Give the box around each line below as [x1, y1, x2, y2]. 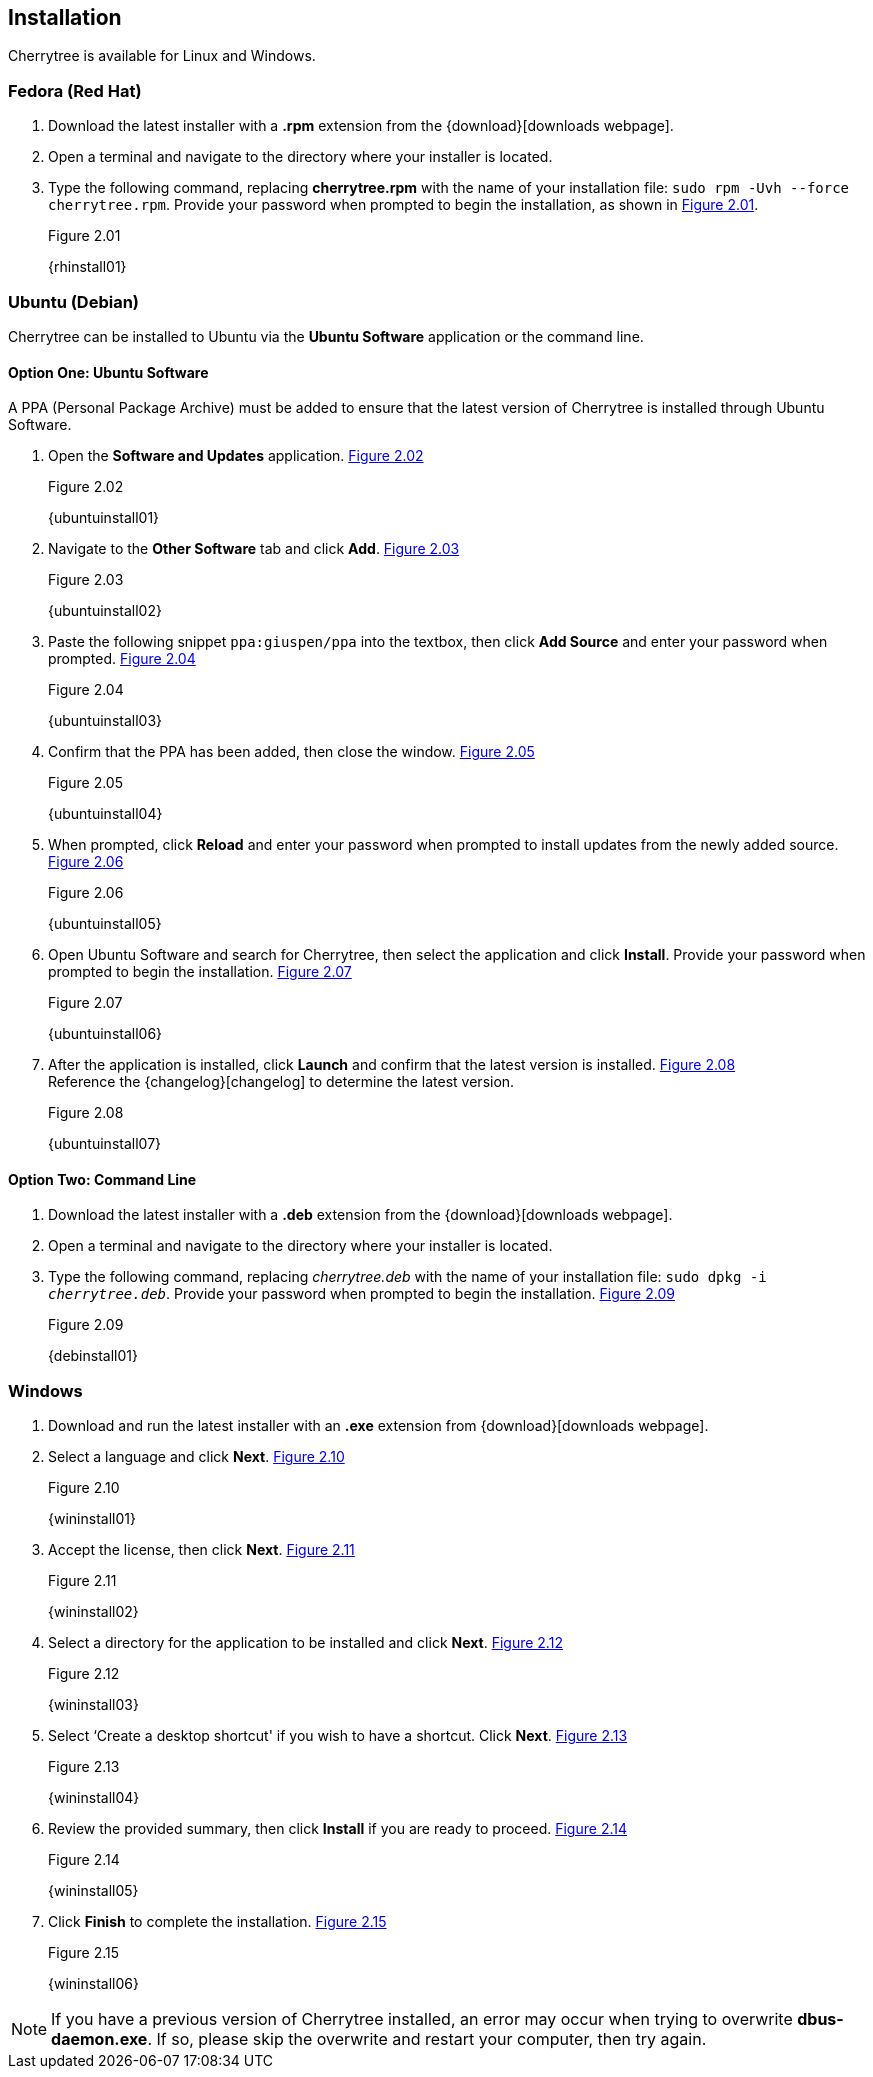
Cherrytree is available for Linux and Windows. [8, 47, 316, 65]
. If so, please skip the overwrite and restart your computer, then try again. [147, 2029, 707, 2050]
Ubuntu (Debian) [8, 291, 140, 312]
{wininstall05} [48, 1882, 139, 1900]
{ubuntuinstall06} [48, 1025, 163, 1043]
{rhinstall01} [48, 258, 127, 276]
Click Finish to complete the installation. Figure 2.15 [48, 1913, 387, 1931]
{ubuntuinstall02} [48, 602, 162, 620]
